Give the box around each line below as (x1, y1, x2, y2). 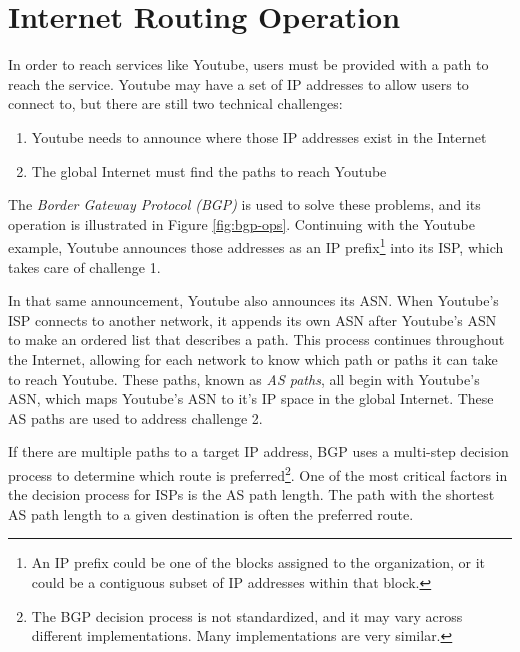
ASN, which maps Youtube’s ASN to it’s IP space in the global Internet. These (8, 388, 494, 409)
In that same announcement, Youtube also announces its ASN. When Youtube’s (8, 290, 499, 311)
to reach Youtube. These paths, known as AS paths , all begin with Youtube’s (8, 368, 480, 389)
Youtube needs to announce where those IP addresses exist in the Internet (31, 126, 487, 147)
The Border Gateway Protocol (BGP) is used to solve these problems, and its (8, 194, 481, 215)
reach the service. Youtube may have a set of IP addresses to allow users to (8, 73, 469, 94)
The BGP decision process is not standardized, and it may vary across (31, 605, 463, 626)
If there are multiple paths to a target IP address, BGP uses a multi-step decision (8, 441, 509, 462)
